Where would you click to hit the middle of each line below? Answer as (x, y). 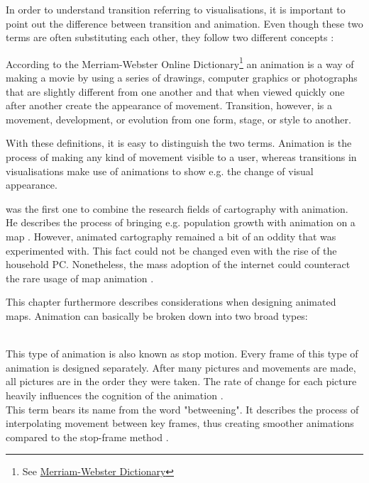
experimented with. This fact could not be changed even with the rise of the (171, 250)
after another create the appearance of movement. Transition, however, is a (169, 105)
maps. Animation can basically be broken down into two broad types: (157, 315)
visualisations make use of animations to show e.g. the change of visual (160, 171)
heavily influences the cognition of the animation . (115, 395)
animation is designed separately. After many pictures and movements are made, (181, 367)
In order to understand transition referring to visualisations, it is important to (176, 9)
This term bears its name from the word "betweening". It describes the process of (182, 409)
